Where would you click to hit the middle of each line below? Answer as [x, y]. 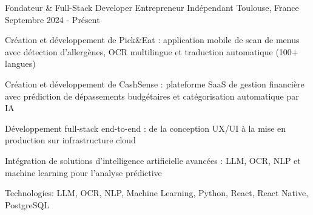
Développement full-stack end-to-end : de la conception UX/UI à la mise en [146, 128]
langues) [20, 63]
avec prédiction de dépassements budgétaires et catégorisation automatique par [152, 96]
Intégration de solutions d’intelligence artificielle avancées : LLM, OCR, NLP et [153, 160]
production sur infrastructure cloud [70, 140]
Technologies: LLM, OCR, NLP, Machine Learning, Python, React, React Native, [157, 193]
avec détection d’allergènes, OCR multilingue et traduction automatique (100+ [152, 51]
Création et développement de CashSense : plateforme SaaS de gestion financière [155, 84]
